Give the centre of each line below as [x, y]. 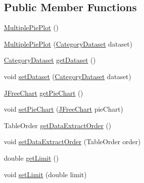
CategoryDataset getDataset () [50, 60]
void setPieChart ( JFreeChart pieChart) [64, 109]
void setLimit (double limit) [45, 174]
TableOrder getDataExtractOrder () [58, 125]
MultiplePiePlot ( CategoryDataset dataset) [68, 43]
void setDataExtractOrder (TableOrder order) [72, 141]
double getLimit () [31, 158]
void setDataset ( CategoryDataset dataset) [68, 76]
